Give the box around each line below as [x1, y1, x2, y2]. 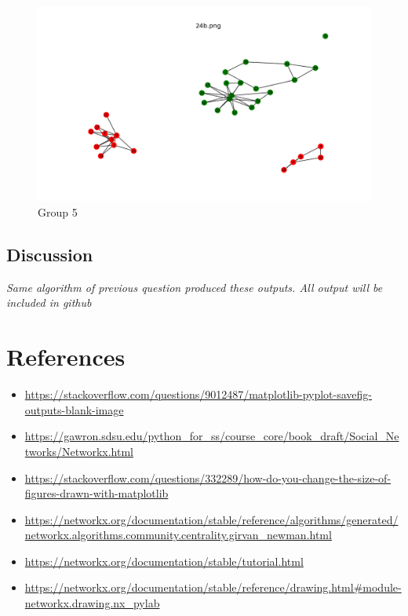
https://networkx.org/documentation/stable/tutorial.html [24, 552, 304, 569]
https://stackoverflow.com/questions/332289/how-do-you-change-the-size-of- [24, 469, 392, 486]
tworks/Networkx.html [24, 443, 134, 459]
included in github [6, 294, 92, 311]
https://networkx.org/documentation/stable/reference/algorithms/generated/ [24, 511, 399, 527]
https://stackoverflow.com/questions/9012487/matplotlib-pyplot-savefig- [24, 386, 372, 403]
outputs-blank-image [24, 401, 124, 417]
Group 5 [38, 204, 78, 221]
